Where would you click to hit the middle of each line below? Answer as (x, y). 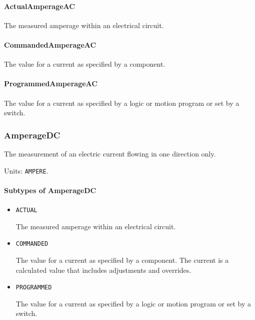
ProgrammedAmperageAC (51, 84)
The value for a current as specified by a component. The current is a (122, 260)
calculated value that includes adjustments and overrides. (103, 270)
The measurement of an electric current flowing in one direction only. (110, 153)
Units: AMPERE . (26, 170)
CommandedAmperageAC (50, 44)
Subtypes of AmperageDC (50, 190)
